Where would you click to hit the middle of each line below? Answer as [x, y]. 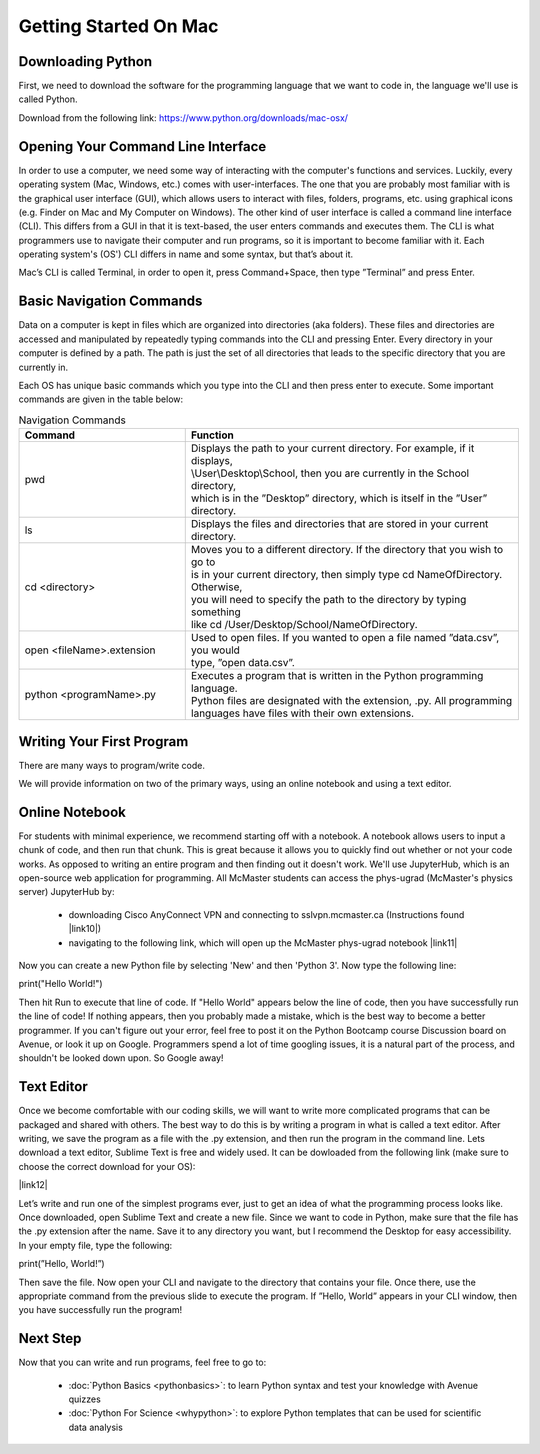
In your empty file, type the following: [95, 1245]
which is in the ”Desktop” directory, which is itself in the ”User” [339, 498]
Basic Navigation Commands [110, 301]
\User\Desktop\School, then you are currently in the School [330, 473]
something [216, 612]
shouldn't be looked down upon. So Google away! [121, 1058]
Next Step [50, 1338]
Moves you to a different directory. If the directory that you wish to [347, 550]
